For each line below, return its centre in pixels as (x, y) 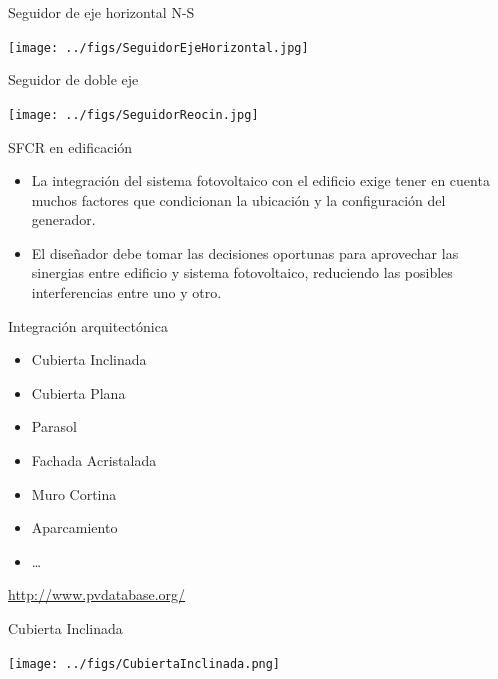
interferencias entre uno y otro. (126, 292)
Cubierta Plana (78, 392)
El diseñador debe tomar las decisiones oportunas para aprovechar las (245, 252)
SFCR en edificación (70, 146)
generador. (63, 219)
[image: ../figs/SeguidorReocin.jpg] (133, 114)
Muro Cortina (74, 493)
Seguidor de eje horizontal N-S (101, 12)
